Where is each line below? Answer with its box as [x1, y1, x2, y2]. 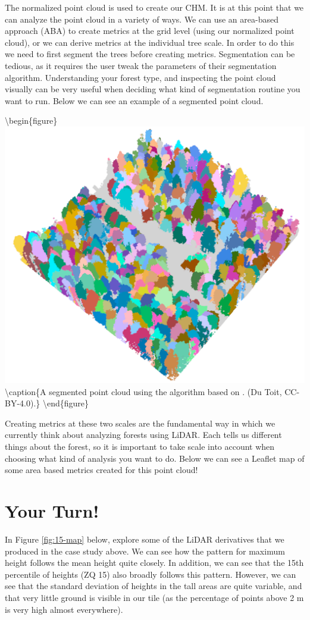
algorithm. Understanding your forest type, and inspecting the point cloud [5, 71, 276, 83]
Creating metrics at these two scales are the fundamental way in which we [5, 417, 275, 429]
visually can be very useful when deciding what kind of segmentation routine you [5, 83, 300, 95]
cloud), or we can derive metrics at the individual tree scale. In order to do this [5, 36, 295, 48]
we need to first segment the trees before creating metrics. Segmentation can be [5, 48, 295, 60]
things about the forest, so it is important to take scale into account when [5, 440, 275, 453]
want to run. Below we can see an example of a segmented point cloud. [5, 94, 264, 107]
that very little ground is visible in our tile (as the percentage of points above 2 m [5, 591, 304, 603]
